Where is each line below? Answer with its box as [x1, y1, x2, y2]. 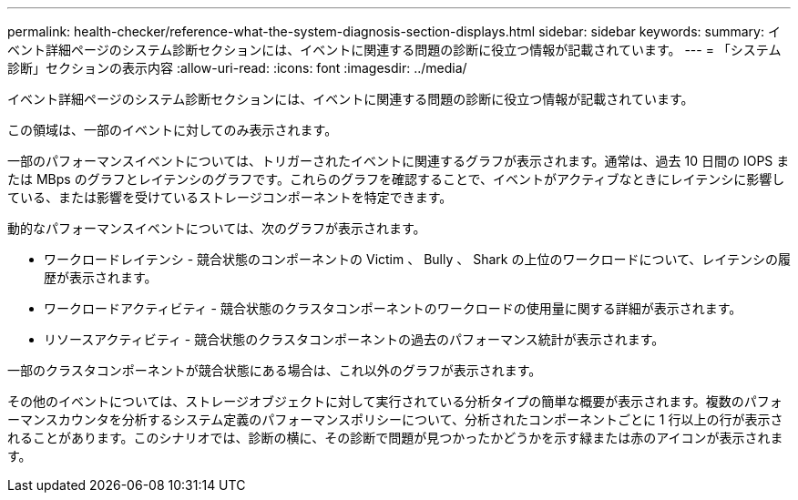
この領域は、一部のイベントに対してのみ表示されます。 [7, 122, 338, 138]
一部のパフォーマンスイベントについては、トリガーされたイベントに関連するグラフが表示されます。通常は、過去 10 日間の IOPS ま [7, 153, 790, 168]
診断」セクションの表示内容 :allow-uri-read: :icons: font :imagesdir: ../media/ [7, 60, 467, 76]
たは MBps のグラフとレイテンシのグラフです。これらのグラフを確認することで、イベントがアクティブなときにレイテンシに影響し [7, 171, 785, 187]
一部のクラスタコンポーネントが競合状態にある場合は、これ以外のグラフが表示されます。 [7, 362, 542, 378]
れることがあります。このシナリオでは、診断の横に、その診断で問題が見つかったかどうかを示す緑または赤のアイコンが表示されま [7, 430, 783, 445]
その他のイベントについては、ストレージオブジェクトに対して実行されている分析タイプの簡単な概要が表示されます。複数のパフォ [7, 393, 783, 409]
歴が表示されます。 [44, 270, 158, 285]
